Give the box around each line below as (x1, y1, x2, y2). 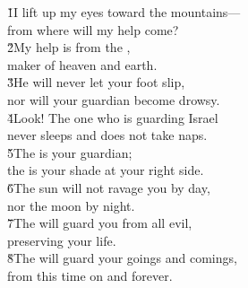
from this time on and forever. (7, 266, 173, 284)
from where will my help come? (7, 20, 179, 39)
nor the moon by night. (7, 196, 135, 214)
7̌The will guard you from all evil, (7, 214, 192, 232)
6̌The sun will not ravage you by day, (7, 178, 210, 196)
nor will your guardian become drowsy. (7, 90, 220, 109)
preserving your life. (7, 231, 116, 249)
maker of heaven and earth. (7, 55, 158, 74)
